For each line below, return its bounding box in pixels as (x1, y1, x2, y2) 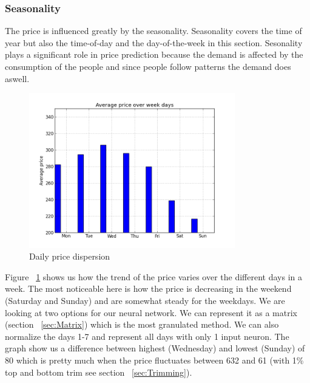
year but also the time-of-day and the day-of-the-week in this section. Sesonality (5, 36, 303, 49)
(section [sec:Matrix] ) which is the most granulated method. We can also (5, 318, 279, 331)
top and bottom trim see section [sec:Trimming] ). (5, 365, 192, 378)
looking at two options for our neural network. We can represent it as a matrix (5, 306, 297, 319)
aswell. (5, 72, 30, 85)
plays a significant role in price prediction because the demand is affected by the (5, 48, 303, 61)
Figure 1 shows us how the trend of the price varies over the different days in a (5, 270, 302, 283)
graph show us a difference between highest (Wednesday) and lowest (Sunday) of (5, 342, 305, 354)
